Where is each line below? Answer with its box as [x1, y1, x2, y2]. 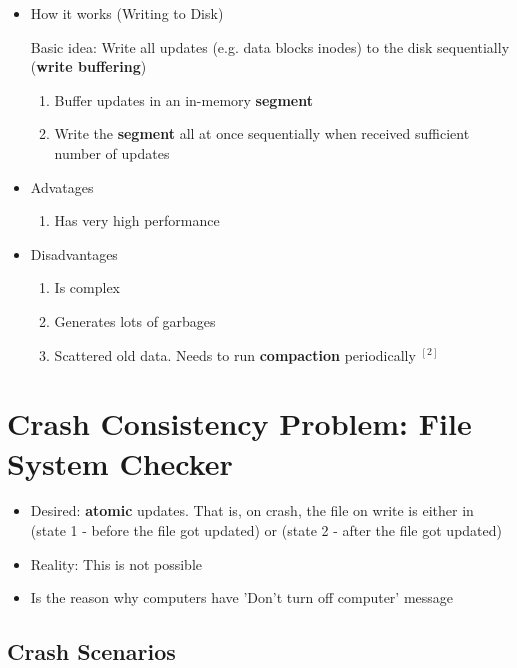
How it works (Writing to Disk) [30, 3, 224, 23]
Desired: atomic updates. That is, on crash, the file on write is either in [30, 500, 474, 521]
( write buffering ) [30, 56, 147, 77]
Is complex [54, 277, 120, 298]
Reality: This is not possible [30, 553, 203, 574]
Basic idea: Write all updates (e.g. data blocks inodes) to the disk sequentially [30, 36, 510, 57]
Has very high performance [54, 210, 220, 231]
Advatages [30, 176, 94, 197]
